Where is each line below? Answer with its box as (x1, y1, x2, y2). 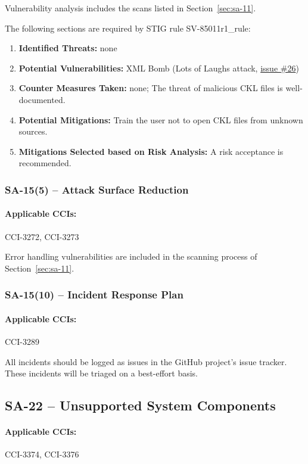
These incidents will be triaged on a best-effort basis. (5, 367, 198, 379)
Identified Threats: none (18, 42, 117, 54)
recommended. (18, 157, 71, 169)
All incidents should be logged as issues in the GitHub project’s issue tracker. (5, 355, 287, 368)
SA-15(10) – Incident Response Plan (5, 287, 183, 302)
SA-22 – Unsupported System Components (5, 396, 276, 415)
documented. (18, 93, 66, 105)
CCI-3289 (5, 335, 39, 347)
